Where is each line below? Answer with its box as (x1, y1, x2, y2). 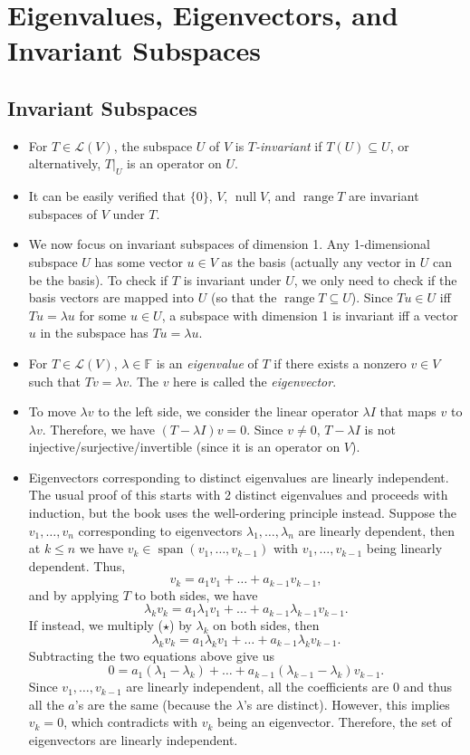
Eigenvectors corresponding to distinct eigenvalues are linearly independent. (28, 467, 449, 486)
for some (79, 305, 127, 324)
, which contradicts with (63, 712, 198, 731)
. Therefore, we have (42, 419, 155, 438)
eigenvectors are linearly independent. (28, 731, 238, 750)
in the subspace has (40, 323, 149, 342)
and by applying (28, 585, 120, 604)
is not (364, 419, 396, 438)
